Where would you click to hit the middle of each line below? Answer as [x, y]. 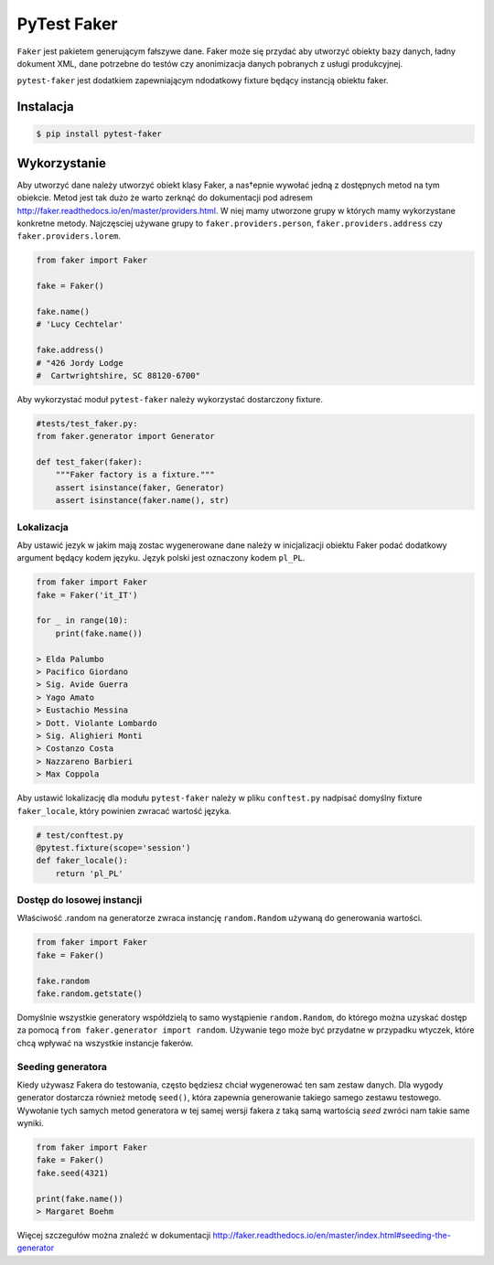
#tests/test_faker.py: [87, 423]
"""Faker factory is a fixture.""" [135, 475]
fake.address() [70, 350]
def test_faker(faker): [90, 462]
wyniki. [31, 1123]
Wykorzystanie [62, 163]
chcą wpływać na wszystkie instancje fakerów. [105, 1043]
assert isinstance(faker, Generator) [140, 488]
